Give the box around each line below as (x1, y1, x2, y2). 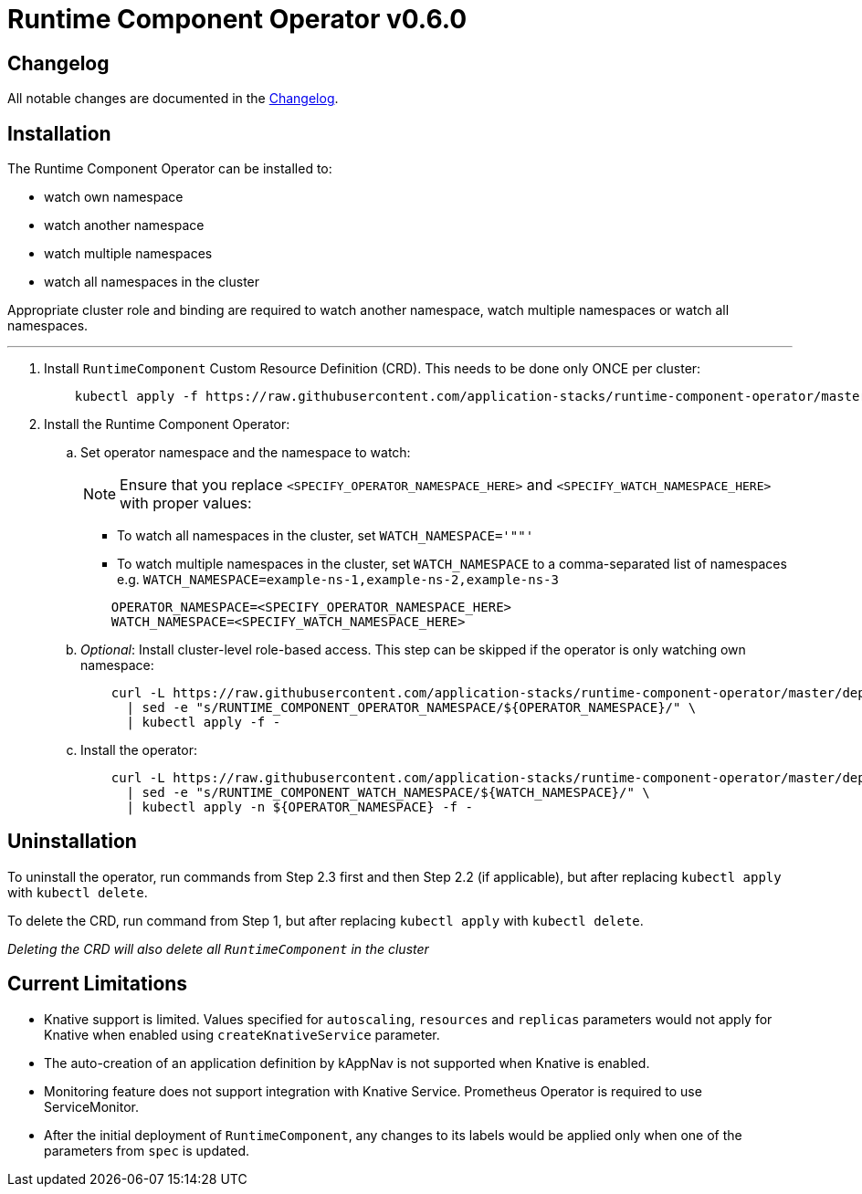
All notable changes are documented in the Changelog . (7, 90, 339, 107)
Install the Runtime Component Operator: (44, 416, 290, 433)
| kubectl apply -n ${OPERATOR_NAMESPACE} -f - (126, 800, 473, 815)
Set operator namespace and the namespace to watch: (80, 445, 411, 461)
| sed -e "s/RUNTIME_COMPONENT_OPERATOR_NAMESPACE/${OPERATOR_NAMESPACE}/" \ (126, 700, 697, 716)
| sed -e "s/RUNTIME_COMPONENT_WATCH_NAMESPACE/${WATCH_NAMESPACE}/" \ (126, 785, 650, 801)
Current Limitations (7, 972, 188, 996)
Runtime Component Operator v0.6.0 (7, 4, 468, 35)
